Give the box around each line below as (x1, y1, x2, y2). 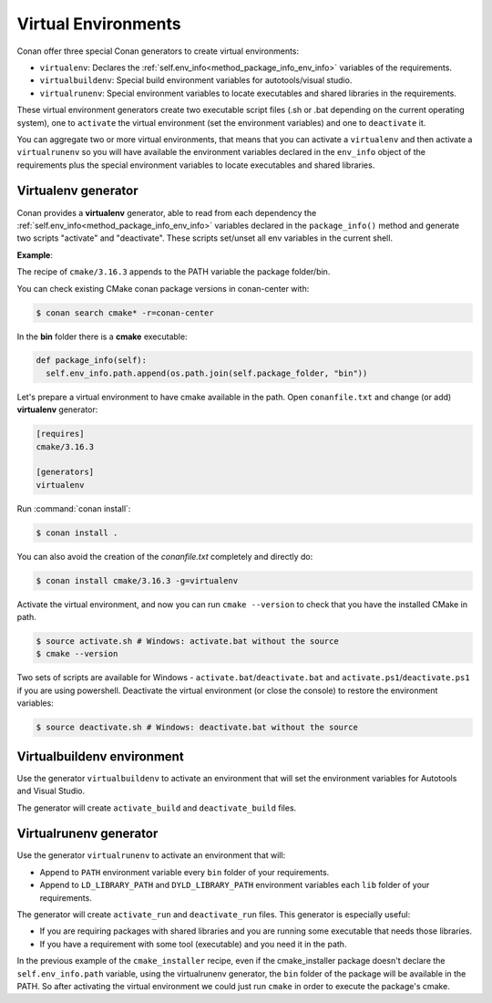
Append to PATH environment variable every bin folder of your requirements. (39, 866, 330, 877)
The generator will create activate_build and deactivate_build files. (16, 802, 297, 813)
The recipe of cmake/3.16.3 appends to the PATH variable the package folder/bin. (16, 266, 331, 277)
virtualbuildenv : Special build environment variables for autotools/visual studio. (39, 75, 353, 86)
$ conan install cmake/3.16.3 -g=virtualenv (36, 575, 239, 585)
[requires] (36, 429, 85, 439)
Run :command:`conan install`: (16, 502, 131, 514)
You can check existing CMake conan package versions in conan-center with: (16, 283, 310, 294)
